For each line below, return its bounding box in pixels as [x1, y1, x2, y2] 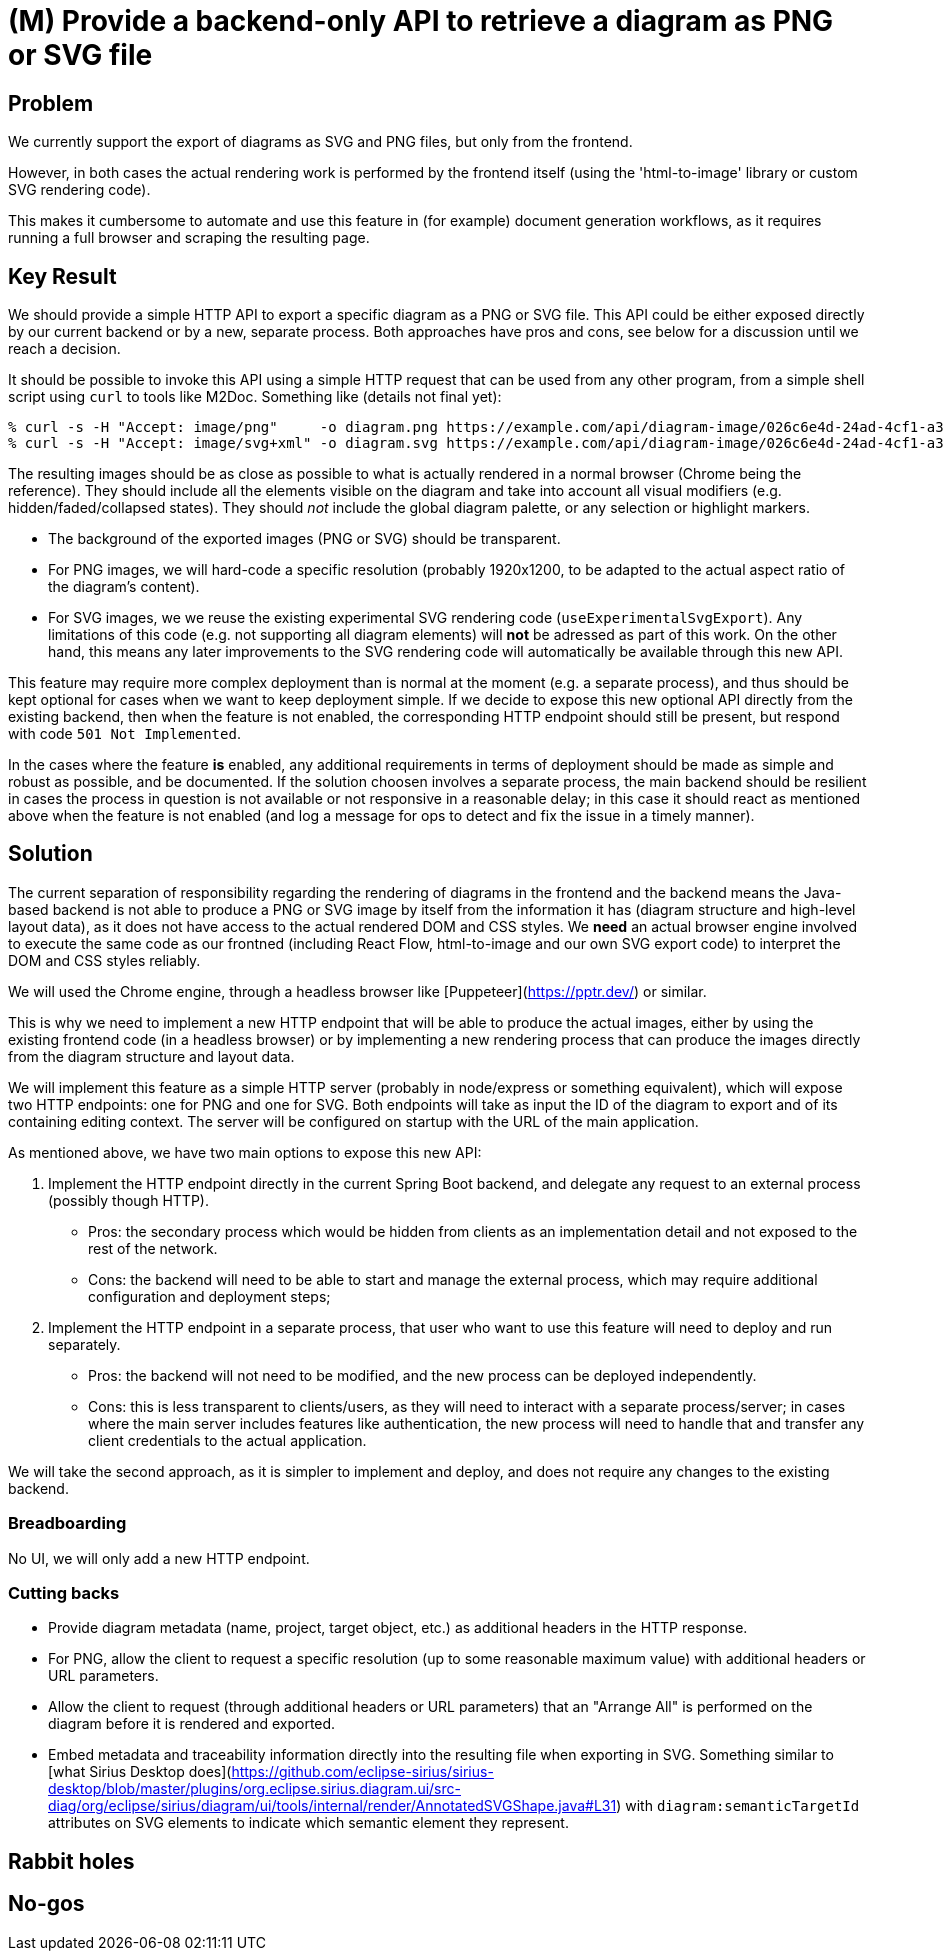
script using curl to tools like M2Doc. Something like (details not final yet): [8, 388, 502, 406]
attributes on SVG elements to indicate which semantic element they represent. [48, 1814, 569, 1832]
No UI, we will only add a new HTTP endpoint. [8, 1549, 310, 1567]
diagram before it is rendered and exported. [48, 1715, 336, 1733]
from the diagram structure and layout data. [8, 1047, 295, 1065]
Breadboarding [8, 1513, 127, 1534]
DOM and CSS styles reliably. [8, 951, 201, 969]
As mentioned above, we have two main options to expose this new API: [8, 1143, 482, 1161]
